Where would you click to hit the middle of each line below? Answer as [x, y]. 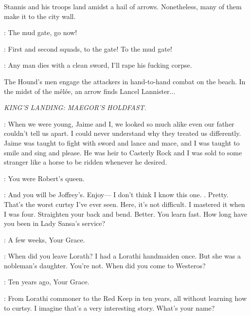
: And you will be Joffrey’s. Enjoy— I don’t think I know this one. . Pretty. [116, 195]
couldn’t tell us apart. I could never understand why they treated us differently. [123, 133]
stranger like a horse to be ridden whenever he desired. [86, 162]
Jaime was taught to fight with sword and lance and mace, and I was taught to [122, 142]
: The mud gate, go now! [41, 32]
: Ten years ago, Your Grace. [47, 282]
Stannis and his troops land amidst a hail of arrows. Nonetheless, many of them [123, 6]
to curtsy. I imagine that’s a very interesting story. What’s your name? [109, 307]
